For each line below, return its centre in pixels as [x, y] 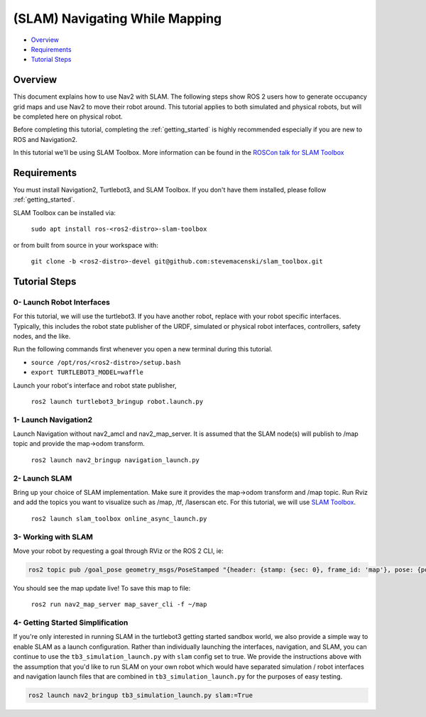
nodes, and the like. [42, 336]
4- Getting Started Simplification [71, 623]
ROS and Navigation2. [45, 139]
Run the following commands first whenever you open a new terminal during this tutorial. [143, 349]
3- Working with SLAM [53, 537]
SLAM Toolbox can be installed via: [65, 212]
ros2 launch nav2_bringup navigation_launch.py [115, 460]
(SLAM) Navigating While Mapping [118, 18]
